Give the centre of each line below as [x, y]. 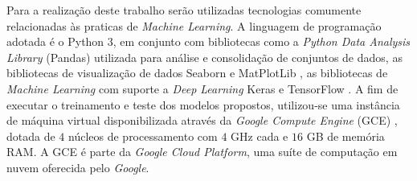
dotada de [31, 136]
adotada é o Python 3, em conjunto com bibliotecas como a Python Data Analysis [208, 41]
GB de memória [345, 136]
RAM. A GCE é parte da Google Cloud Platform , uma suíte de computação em [202, 152]
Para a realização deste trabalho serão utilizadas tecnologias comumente [184, 10]
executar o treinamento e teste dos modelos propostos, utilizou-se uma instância [203, 104]
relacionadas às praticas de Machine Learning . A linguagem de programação [194, 25]
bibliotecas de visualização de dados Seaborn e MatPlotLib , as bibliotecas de [197, 73]
